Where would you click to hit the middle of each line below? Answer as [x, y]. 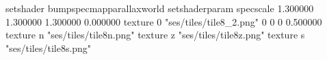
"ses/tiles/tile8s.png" [49, 48]
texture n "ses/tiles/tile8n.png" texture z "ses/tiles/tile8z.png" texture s [155, 35]
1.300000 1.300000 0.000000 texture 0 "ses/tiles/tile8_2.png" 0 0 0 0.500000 [164, 21]
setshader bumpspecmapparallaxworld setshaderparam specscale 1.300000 [160, 8]
